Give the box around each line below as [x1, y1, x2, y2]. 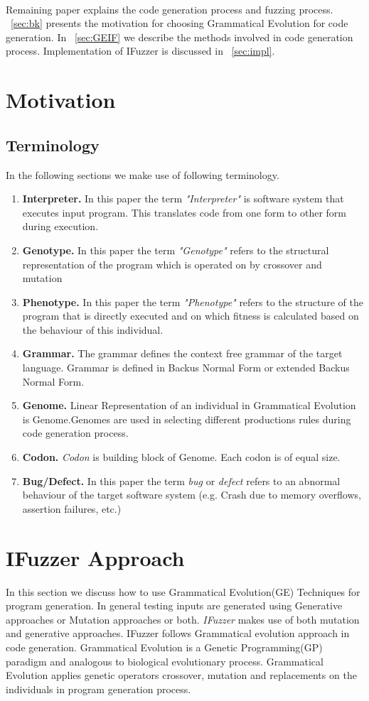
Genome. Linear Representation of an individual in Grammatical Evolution [22, 398, 356, 413]
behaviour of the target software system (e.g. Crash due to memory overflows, [22, 487, 361, 502]
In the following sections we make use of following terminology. [6, 167, 279, 182]
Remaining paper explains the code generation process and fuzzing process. [6, 1, 333, 16]
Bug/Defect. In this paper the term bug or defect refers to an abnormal [22, 473, 341, 488]
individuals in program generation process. [6, 681, 191, 696]
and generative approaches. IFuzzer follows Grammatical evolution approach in [6, 626, 350, 641]
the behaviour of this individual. [22, 322, 164, 337]
